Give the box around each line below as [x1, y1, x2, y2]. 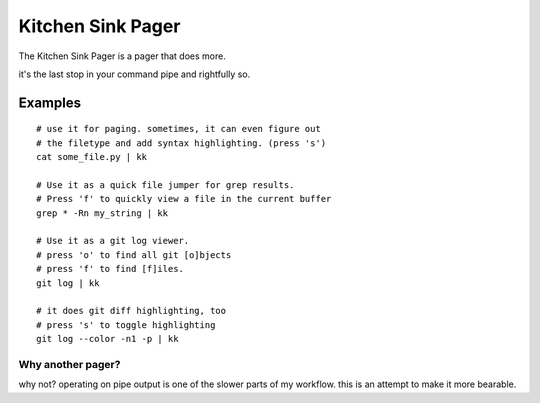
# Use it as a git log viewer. [36, 235, 190, 247]
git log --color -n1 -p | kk [36, 333, 179, 345]
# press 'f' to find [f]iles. [36, 263, 185, 275]
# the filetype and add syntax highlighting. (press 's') [36, 137, 327, 149]
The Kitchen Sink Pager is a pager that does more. [18, 50, 227, 62]
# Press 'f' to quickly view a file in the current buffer [36, 193, 332, 205]
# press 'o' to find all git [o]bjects [36, 249, 232, 260]
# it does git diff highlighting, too [36, 305, 227, 317]
